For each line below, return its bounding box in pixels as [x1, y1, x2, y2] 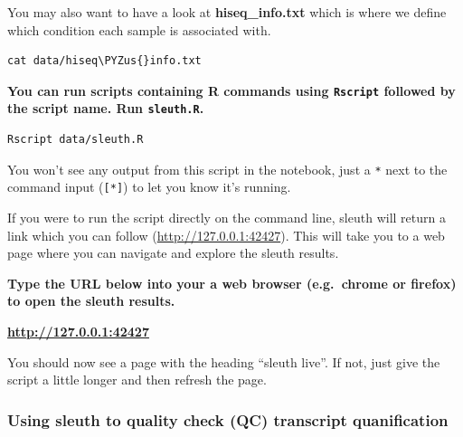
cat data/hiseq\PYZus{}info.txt [7, 54, 202, 68]
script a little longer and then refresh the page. [7, 370, 267, 389]
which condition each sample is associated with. [7, 20, 271, 39]
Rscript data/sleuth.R [7, 133, 144, 147]
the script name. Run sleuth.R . [7, 99, 204, 118]
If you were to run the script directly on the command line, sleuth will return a [7, 208, 446, 226]
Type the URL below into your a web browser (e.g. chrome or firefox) [7, 273, 457, 292]
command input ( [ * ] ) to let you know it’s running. [7, 177, 291, 196]
